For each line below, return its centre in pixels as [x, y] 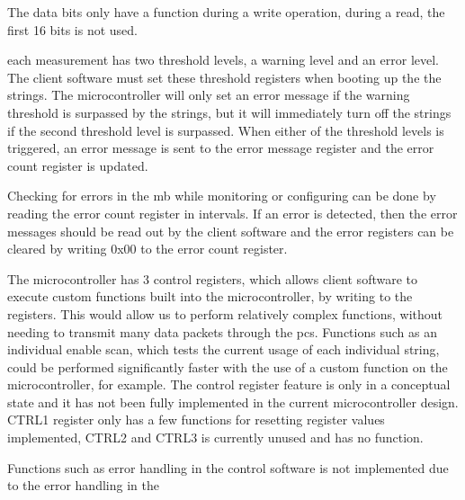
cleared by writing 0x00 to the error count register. [148, 249]
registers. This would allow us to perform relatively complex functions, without [225, 313]
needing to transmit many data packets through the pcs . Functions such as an [222, 331]
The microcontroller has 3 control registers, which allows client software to [212, 278]
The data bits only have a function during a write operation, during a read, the [226, 12]
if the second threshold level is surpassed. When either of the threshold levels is [226, 130]
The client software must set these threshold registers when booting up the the [224, 77]
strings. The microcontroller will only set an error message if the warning [209, 95]
